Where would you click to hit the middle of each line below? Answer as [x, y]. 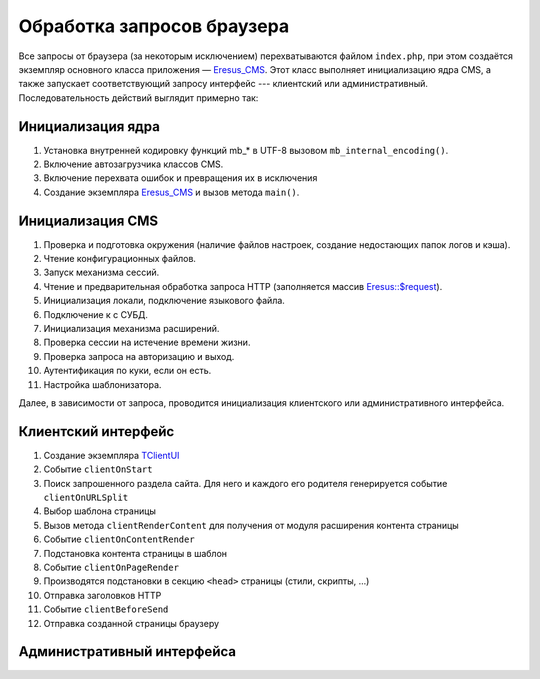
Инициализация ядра [89, 126]
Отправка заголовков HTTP [102, 595]
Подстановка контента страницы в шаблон [135, 553]
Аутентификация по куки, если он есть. [127, 371]
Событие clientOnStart [98, 469]
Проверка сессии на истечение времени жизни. [147, 342]
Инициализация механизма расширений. [131, 329]
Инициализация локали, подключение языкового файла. [164, 301]
